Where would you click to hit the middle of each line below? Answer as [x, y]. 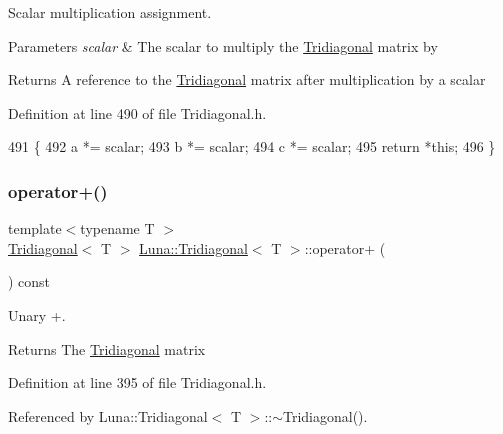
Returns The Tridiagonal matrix [107, 348]
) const [29, 281]
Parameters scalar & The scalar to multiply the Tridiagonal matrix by [223, 45]
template [35, 228]
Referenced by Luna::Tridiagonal [108, 415]
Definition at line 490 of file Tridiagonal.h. [137, 112]
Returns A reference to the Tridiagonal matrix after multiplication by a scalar [247, 79]
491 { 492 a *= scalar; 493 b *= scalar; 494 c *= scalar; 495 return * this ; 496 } [252, 146]
